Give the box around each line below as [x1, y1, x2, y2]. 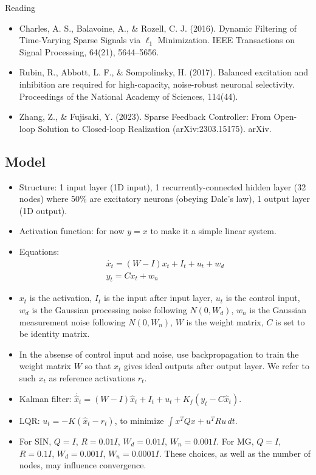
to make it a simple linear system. [150, 224, 276, 237]
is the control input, [225, 291, 300, 304]
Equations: [19, 244, 60, 257]
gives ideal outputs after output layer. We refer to [124, 359, 309, 372]
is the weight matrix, [186, 315, 264, 328]
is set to [275, 315, 305, 328]
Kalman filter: [19, 392, 72, 404]
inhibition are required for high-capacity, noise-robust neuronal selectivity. [19, 77, 295, 90]
